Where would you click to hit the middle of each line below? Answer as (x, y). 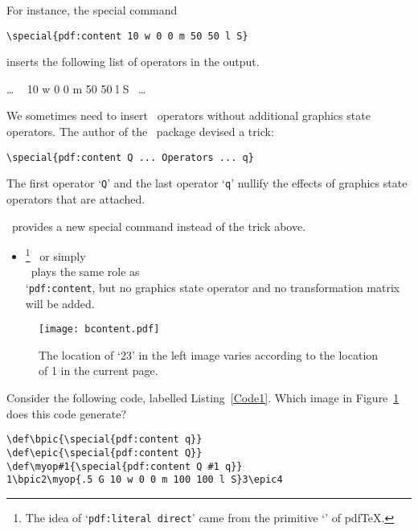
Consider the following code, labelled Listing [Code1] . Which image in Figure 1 (203, 398)
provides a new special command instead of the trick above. (159, 226)
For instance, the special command (92, 10)
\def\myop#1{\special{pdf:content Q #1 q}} (125, 466)
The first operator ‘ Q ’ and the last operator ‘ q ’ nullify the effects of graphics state (207, 183)
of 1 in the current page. (98, 370)
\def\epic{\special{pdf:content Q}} (104, 453)
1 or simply (55, 255)
